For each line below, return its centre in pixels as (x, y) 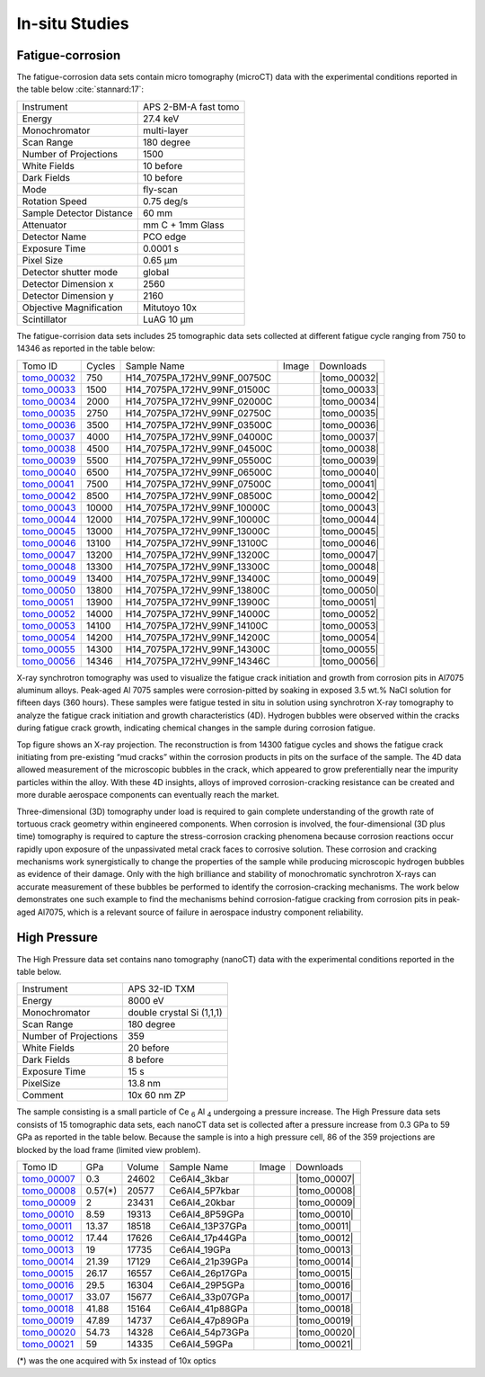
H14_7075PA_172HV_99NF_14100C (197, 625)
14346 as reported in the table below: (86, 349)
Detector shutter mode (70, 272)
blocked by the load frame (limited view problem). (109, 1149)
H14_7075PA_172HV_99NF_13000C (198, 531)
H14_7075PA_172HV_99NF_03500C (199, 425)
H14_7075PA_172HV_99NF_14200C (198, 637)
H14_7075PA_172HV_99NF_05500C (199, 460)
